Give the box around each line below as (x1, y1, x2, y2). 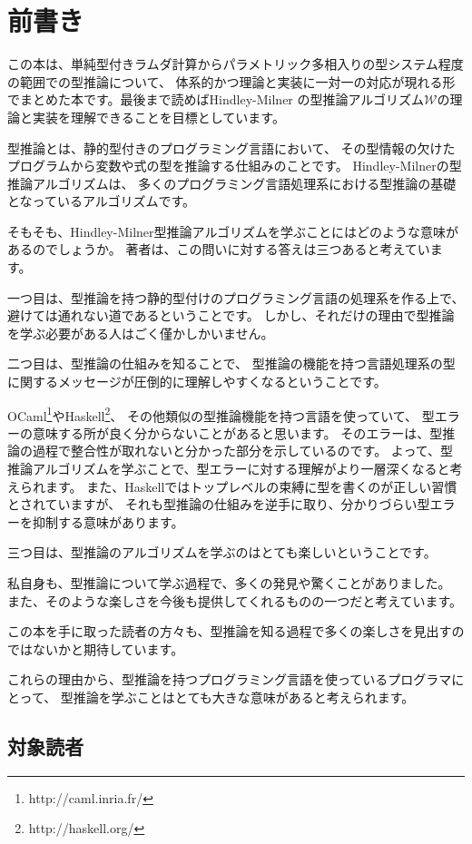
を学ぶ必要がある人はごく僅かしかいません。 (7, 323, 274, 342)
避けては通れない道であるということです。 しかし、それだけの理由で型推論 (7, 306, 455, 325)
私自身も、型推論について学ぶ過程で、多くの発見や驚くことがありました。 (7, 574, 451, 593)
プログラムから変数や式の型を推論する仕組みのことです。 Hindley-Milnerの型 (7, 156, 462, 175)
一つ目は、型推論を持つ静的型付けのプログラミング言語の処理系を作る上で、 (7, 288, 465, 307)
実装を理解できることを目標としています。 (32, 107, 285, 126)
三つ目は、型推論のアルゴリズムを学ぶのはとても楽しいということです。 (7, 543, 437, 562)
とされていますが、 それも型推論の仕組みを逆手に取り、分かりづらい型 (7, 495, 430, 514)
